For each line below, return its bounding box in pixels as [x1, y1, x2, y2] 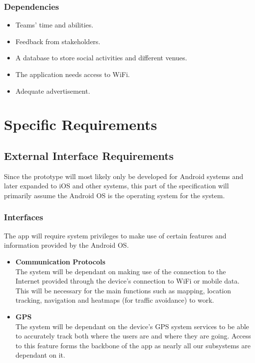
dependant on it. [15, 350, 65, 360]
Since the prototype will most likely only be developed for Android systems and [4, 171, 244, 181]
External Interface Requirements [4, 148, 174, 163]
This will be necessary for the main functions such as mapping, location [15, 285, 231, 295]
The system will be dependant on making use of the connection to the [15, 266, 226, 276]
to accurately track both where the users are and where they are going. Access [15, 331, 251, 341]
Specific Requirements [4, 114, 157, 134]
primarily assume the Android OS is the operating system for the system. [4, 190, 225, 200]
